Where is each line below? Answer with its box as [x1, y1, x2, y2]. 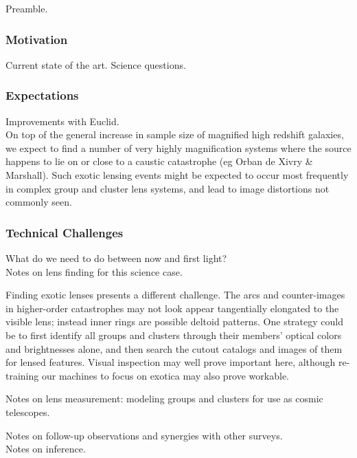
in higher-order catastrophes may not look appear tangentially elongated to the [5, 301, 339, 315]
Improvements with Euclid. [5, 113, 119, 128]
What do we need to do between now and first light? [5, 251, 227, 265]
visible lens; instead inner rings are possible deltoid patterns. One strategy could [5, 314, 343, 329]
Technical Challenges [5, 223, 124, 241]
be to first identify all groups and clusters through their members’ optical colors [5, 327, 342, 342]
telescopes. [5, 404, 50, 419]
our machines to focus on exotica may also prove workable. [41, 368, 289, 382]
